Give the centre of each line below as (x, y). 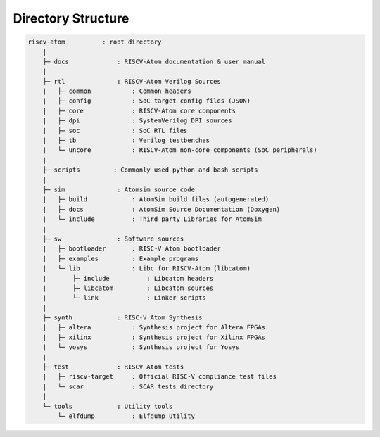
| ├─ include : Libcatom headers (128, 278)
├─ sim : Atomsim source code (119, 190)
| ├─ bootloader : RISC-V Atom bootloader (132, 249)
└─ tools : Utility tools (108, 406)
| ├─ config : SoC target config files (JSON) (147, 101)
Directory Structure (71, 18)
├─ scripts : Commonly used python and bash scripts (150, 170)
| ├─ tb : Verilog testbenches (126, 140)
